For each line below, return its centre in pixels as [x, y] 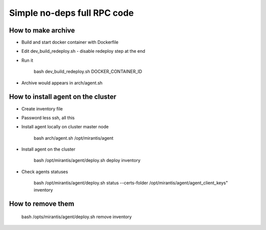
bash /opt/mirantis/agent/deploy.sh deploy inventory [87, 160]
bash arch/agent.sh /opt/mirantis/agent [74, 138]
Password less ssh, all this [48, 117]
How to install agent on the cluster [63, 97]
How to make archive [42, 30]
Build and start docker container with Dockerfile [70, 42]
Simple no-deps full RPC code [71, 13]
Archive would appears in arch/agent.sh [62, 83]
